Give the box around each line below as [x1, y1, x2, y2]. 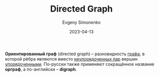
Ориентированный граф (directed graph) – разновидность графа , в [5, 51, 145, 57]
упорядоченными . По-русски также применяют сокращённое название [5, 61, 155, 67]
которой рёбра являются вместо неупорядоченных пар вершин [5, 56, 138, 62]
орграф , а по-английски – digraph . [5, 66, 77, 72]
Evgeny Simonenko [62, 19, 101, 25]
